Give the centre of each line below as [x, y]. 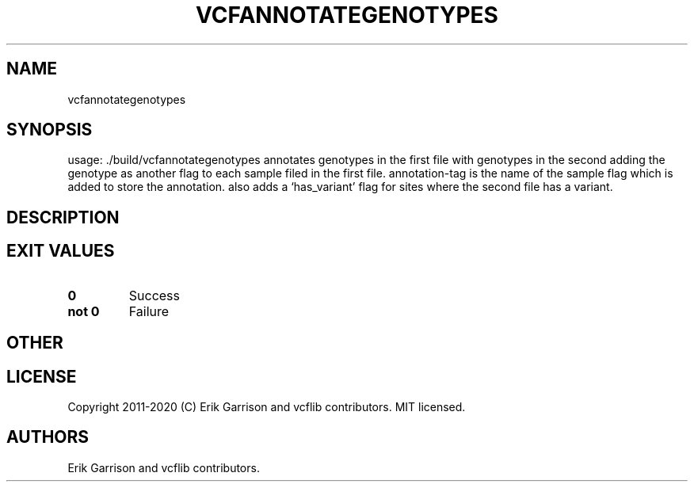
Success [154, 295]
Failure [149, 311]
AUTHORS [48, 437]
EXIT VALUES [61, 251]
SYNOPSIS [50, 130]
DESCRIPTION [63, 217]
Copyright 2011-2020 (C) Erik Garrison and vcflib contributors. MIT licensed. [267, 406]
